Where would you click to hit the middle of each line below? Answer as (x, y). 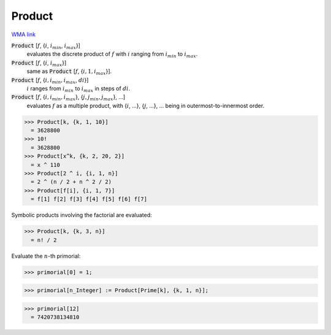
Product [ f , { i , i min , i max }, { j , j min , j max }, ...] (68, 98)
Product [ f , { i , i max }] (39, 63)
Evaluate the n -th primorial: (46, 256)
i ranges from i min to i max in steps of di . (78, 89)
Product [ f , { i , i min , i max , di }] (50, 81)
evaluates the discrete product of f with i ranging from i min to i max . (112, 55)
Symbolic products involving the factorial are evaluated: (82, 215)
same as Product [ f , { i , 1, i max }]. (69, 72)
